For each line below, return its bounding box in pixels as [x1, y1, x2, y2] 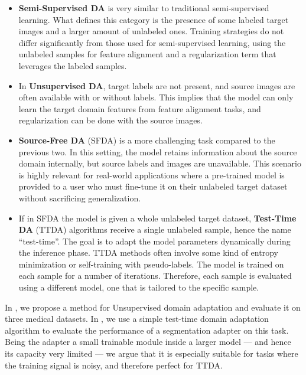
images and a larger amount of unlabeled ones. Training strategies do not [18, 25, 284, 37]
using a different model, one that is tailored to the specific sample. [18, 281, 259, 294]
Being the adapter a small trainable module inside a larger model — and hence [5, 335, 291, 348]
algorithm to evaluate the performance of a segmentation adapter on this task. [5, 324, 289, 336]
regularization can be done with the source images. [18, 114, 203, 126]
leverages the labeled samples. [18, 59, 127, 71]
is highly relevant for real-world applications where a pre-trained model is [18, 168, 285, 181]
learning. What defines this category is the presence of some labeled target [18, 13, 289, 25]
